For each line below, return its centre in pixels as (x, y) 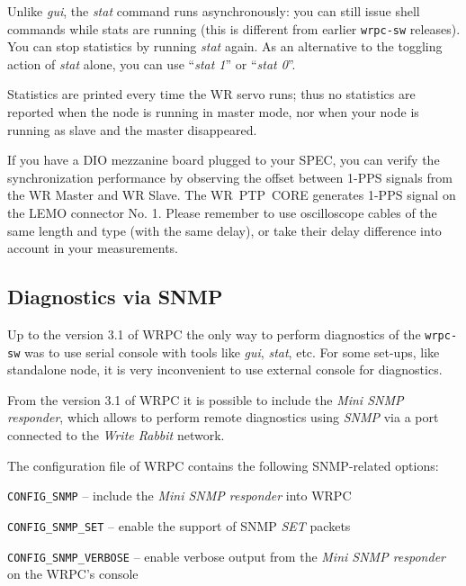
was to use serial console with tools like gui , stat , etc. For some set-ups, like (232, 352)
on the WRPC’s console (73, 574)
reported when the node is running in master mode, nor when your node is (213, 112)
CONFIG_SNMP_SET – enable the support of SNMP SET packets (179, 525)
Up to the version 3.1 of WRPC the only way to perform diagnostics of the (214, 334)
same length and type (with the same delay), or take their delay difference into (224, 230)
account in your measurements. (93, 248)
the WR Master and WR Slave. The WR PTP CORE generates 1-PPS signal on (232, 195)
